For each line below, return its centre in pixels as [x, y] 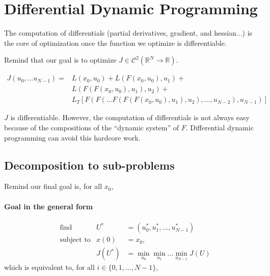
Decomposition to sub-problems [89, 165]
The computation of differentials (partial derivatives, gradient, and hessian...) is [128, 33]
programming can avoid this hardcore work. [72, 137]
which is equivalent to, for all [49, 267]
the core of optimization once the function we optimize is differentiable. [115, 43]
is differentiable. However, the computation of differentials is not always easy [130, 117]
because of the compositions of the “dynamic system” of [91, 127]
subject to [75, 240]
